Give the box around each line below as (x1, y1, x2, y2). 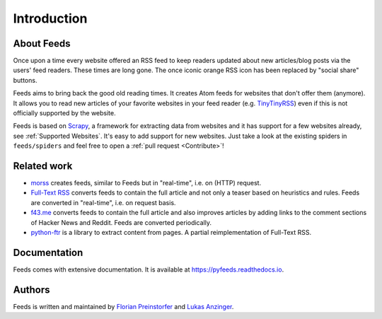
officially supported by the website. (13, 109, 116, 117)
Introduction (13, 11, 88, 26)
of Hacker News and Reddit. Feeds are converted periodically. (30, 218, 212, 226)
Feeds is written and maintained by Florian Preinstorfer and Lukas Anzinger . (13, 302, 234, 311)
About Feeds (13, 37, 71, 50)
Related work (13, 160, 73, 172)
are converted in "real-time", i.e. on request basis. (30, 198, 176, 207)
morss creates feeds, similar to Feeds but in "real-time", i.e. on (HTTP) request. (30, 179, 262, 187)
